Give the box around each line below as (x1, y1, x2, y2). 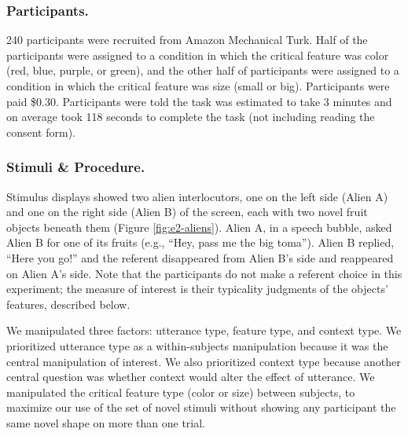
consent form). (6, 123, 76, 140)
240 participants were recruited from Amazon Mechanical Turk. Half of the (6, 31, 368, 48)
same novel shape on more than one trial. (6, 414, 205, 431)
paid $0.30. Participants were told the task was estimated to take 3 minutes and (6, 93, 392, 109)
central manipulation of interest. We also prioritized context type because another (6, 353, 401, 369)
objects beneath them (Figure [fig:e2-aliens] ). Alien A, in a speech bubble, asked (6, 218, 392, 235)
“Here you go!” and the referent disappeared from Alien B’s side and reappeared (6, 249, 394, 266)
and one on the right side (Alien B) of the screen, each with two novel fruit (6, 203, 368, 220)
